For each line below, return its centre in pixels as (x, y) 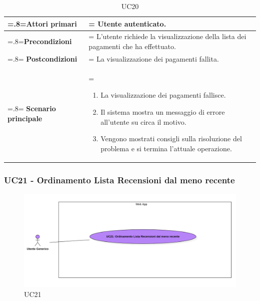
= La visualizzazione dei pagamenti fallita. (154, 58)
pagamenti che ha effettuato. (132, 46)
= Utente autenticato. (127, 23)
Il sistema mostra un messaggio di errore (163, 111)
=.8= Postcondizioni (42, 58)
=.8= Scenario (32, 108)
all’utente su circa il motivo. (143, 121)
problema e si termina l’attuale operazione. (166, 148)
